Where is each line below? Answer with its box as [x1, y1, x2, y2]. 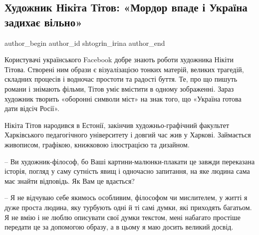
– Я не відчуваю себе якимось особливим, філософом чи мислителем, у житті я [4, 192, 248, 203]
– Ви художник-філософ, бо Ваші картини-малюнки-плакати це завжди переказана [4, 156, 255, 166]
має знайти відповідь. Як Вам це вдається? [4, 175, 135, 186]
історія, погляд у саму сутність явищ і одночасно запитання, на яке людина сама [4, 166, 250, 176]
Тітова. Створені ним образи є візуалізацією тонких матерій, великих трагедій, [4, 64, 244, 74]
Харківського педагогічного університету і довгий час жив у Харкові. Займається [4, 129, 251, 140]
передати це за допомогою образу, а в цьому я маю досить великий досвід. [4, 222, 234, 232]
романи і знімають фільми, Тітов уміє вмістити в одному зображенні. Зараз [4, 83, 234, 94]
